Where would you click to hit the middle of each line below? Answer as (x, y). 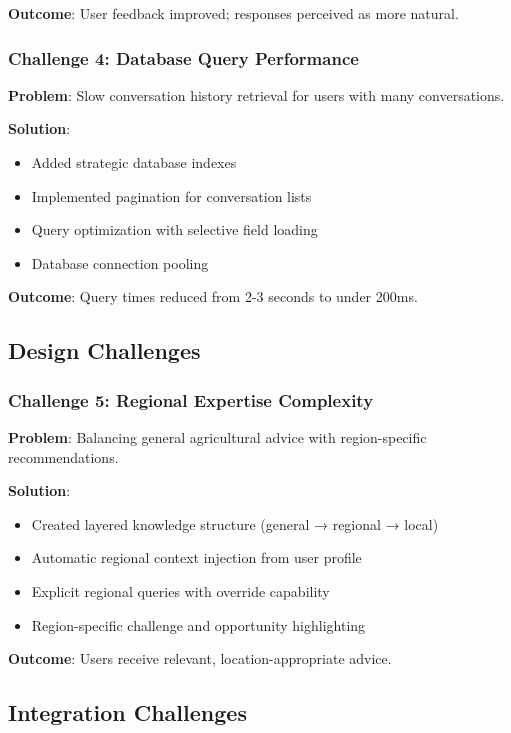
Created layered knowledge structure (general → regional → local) (235, 523)
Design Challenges (104, 350)
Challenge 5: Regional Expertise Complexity (191, 399)
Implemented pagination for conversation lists (171, 195)
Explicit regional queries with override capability (180, 590)
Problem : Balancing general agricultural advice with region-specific (217, 436)
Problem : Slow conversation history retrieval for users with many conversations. (256, 94)
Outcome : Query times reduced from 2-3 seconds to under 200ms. (213, 296)
